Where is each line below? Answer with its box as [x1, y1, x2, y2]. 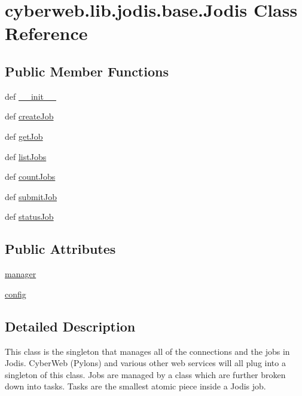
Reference [5, 21, 88, 45]
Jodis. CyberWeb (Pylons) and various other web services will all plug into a [5, 357, 286, 369]
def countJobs [5, 170, 56, 183]
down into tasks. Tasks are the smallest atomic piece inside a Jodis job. [5, 380, 266, 392]
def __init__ [5, 90, 56, 102]
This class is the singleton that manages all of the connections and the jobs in [5, 345, 290, 357]
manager [5, 268, 36, 280]
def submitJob [5, 190, 57, 202]
